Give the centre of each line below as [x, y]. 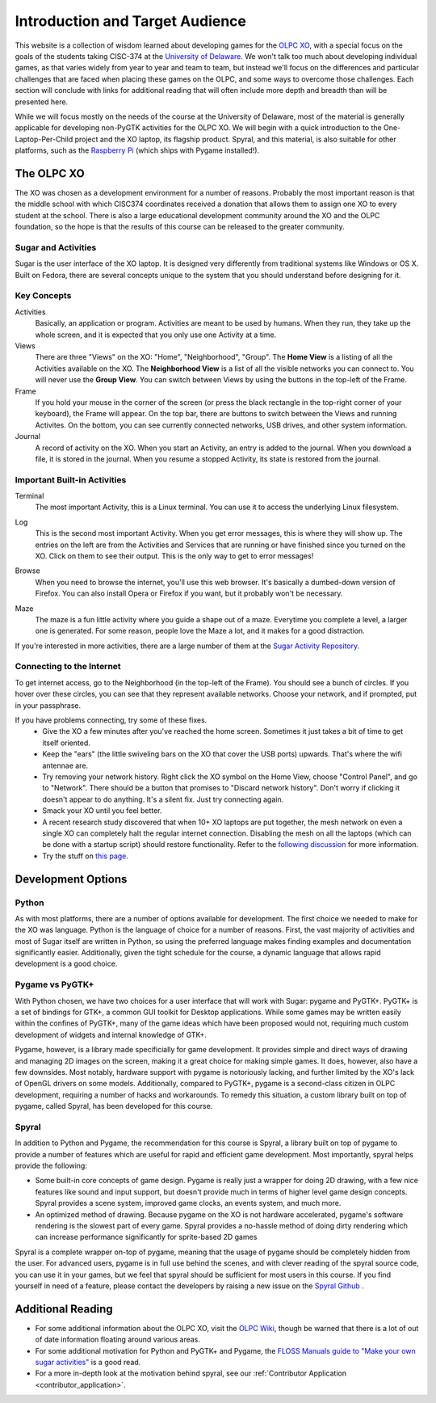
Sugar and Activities [56, 247]
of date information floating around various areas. [118, 1340]
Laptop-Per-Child [44, 139]
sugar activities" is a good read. [88, 1362]
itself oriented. [66, 743]
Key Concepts [43, 296]
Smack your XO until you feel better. [102, 811]
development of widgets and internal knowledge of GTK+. [111, 1034]
